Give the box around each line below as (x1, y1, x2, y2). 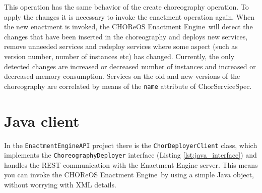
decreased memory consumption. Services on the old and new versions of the (4, 71, 240, 81)
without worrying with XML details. (4, 179, 116, 190)
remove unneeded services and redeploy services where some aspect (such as (4, 41, 238, 52)
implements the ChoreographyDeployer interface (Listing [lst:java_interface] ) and (4, 150, 257, 160)
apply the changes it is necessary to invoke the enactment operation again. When (4, 11, 254, 22)
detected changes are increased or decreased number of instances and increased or (4, 61, 256, 71)
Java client (4, 110, 80, 131)
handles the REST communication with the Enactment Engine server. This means (4, 159, 258, 170)
